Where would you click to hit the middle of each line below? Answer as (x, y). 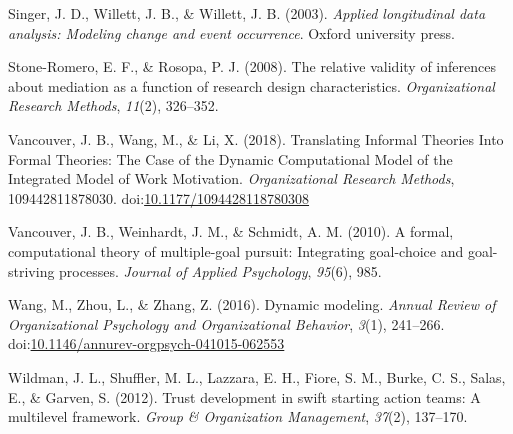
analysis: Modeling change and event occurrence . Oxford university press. (231, 32)
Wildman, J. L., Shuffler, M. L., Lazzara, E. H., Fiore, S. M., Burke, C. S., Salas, (257, 376)
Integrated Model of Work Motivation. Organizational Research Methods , (231, 178)
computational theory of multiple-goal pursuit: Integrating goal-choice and (236, 250)
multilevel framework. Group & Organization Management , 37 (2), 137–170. (238, 416)
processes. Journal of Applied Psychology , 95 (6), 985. (220, 270)
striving (31, 270)
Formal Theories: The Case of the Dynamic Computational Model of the (230, 158)
